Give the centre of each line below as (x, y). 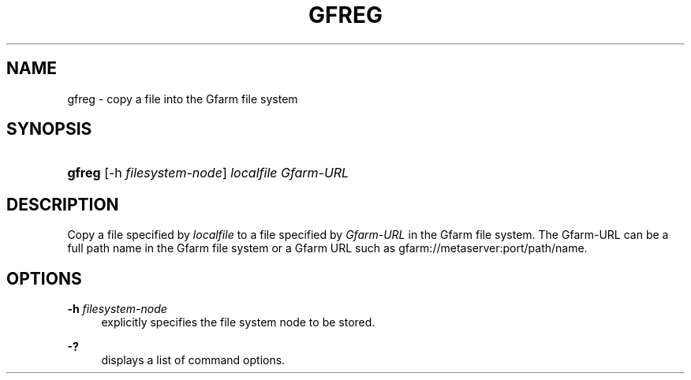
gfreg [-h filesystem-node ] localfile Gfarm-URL (208, 173)
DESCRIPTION (63, 204)
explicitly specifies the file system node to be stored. (238, 322)
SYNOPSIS (49, 129)
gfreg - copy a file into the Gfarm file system (183, 99)
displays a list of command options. (193, 360)
